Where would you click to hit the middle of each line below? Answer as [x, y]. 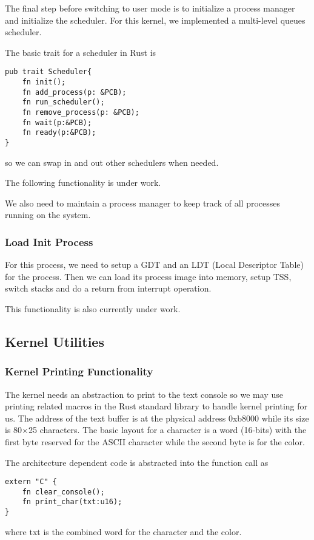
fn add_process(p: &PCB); [74, 92]
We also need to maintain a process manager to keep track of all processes [142, 203]
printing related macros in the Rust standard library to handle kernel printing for [156, 406]
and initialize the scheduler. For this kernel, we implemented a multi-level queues [155, 20]
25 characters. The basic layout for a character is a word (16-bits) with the [167, 430]
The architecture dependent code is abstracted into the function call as [137, 462]
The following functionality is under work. [83, 183]
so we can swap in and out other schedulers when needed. [112, 162]
